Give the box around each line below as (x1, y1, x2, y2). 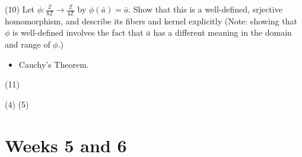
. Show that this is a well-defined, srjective (128, 3, 282, 15)
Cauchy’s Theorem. (18, 58, 89, 70)
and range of (5, 38, 50, 51)
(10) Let (5, 3, 34, 15)
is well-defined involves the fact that (12, 26, 144, 39)
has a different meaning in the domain (153, 26, 292, 39)
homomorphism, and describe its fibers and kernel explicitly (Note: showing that (5, 14, 297, 27)
